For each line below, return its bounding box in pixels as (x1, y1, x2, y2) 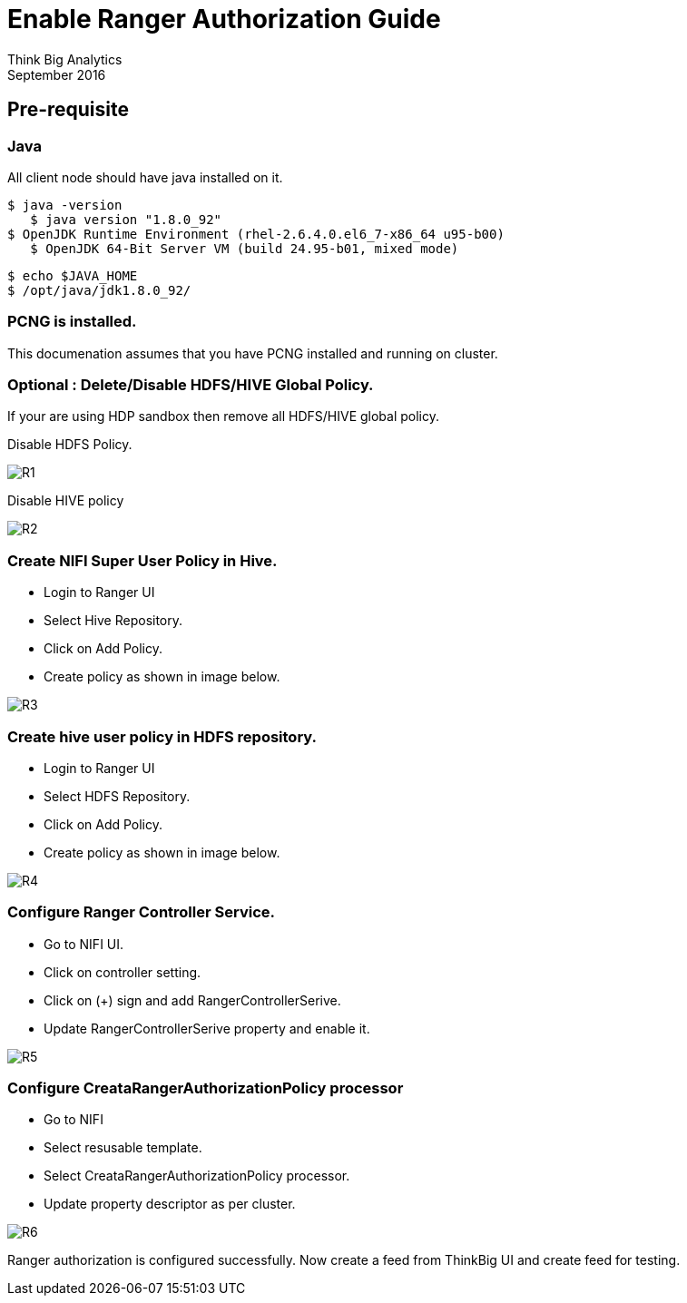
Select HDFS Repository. (44, 788, 191, 804)
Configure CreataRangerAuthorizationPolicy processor (7, 1079, 404, 1098)
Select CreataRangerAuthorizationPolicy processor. (44, 1168, 350, 1184)
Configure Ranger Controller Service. (7, 903, 275, 922)
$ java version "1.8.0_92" (30, 211, 222, 227)
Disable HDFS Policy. (7, 436, 132, 453)
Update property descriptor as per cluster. (44, 1196, 296, 1212)
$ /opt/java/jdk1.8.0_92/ (7, 282, 191, 298)
